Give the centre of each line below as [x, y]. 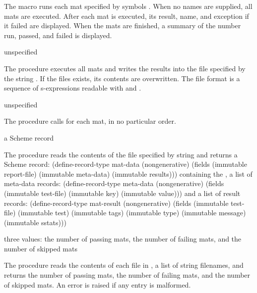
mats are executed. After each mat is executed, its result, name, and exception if [127, 16]
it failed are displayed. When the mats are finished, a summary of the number [123, 25]
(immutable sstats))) [35, 222]
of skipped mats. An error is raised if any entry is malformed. [97, 284]
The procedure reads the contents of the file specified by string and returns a [121, 154]
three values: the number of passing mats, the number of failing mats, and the [123, 239]
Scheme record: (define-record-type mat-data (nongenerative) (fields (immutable [126, 164]
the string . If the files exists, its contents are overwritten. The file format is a [122, 78]
